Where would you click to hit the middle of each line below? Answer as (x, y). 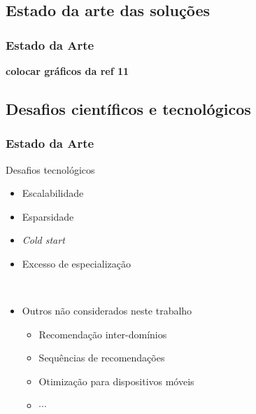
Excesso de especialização (76, 263)
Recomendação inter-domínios (103, 334)
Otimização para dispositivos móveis (116, 381)
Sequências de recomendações (102, 358)
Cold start (43, 240)
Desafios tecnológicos (50, 169)
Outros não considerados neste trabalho (107, 311)
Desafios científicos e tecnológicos (128, 108)
